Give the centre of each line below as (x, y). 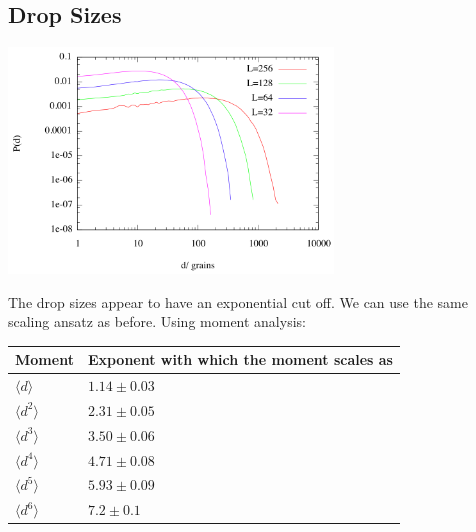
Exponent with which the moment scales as (240, 359)
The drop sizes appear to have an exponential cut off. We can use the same (238, 301)
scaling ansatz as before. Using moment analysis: (157, 321)
